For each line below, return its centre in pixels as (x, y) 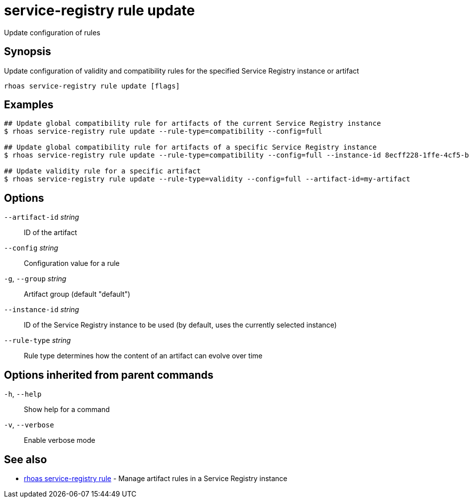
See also (26, 459)
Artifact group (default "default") (77, 294)
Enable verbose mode (60, 440)
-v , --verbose (29, 425)
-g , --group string (35, 279)
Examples (29, 105)
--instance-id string (42, 310)
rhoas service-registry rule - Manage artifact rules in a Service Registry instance (156, 478)
